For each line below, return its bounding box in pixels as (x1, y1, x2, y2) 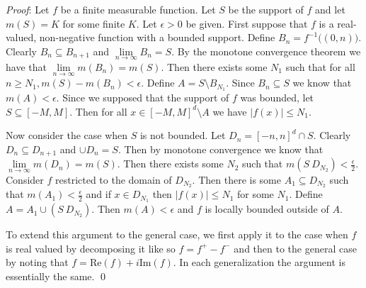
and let (315, 2, 345, 16)
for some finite (62, 16, 125, 31)
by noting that (6, 255, 69, 270)
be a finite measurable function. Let (60, 2, 216, 16)
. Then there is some (192, 172, 281, 187)
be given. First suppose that (185, 16, 308, 31)
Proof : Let (6, 2, 50, 16)
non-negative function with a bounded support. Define (39, 30, 275, 45)
